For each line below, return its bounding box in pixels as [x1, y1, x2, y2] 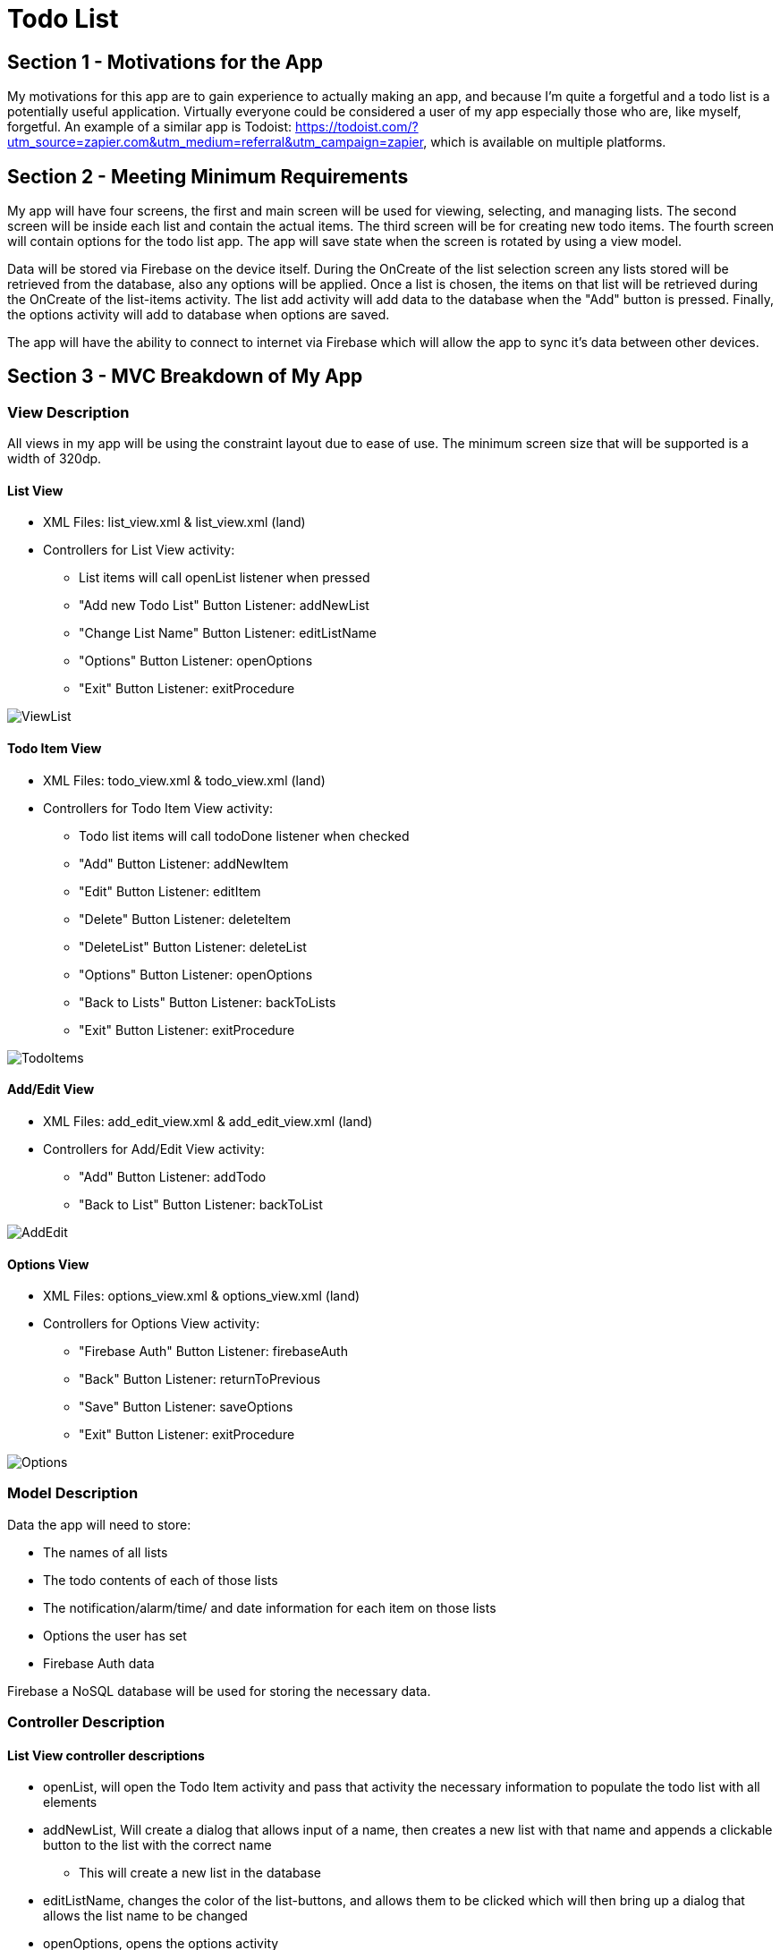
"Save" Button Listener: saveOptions [79, 1399, 293, 1415]
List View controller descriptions [7, 1747, 205, 1763]
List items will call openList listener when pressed [79, 570, 370, 586]
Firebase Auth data [43, 1655, 155, 1671]
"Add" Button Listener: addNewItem [79, 855, 289, 871]
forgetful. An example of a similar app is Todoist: [7, 119, 292, 135]
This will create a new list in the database [79, 1865, 322, 1881]
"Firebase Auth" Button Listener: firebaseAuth [79, 1344, 348, 1360]
